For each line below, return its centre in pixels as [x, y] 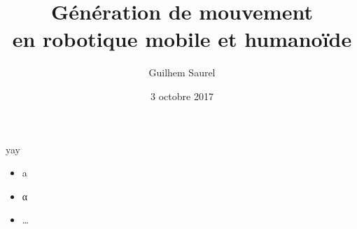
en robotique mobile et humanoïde [182, 39]
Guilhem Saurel [182, 72]
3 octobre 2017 [182, 96]
